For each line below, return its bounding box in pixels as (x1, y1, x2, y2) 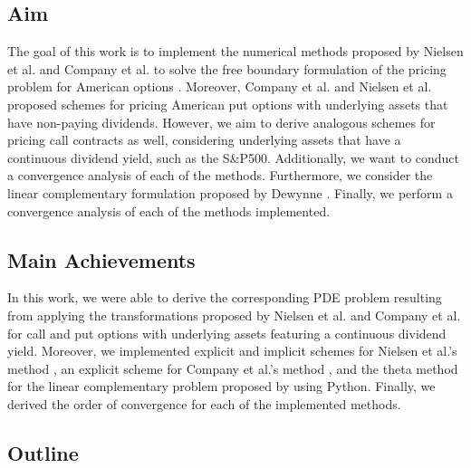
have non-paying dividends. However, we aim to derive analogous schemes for (7, 112, 436, 131)
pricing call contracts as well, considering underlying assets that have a (7, 130, 401, 149)
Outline (7, 438, 79, 466)
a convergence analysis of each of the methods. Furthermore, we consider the (7, 166, 433, 185)
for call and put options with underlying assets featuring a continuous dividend (7, 323, 447, 342)
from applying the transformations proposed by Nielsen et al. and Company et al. (7, 305, 461, 324)
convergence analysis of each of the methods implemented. (7, 201, 331, 220)
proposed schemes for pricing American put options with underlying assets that (7, 94, 448, 113)
